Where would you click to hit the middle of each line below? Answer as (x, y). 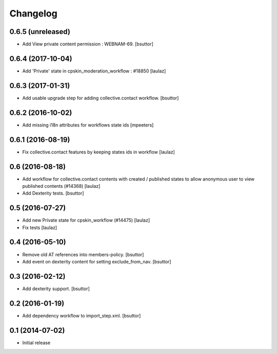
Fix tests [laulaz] (40, 227)
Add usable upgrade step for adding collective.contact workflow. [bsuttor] (101, 98)
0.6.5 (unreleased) (40, 32)
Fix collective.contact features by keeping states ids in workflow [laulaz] (99, 152)
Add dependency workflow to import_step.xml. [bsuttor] (82, 315)
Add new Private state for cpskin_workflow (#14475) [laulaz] (86, 220)
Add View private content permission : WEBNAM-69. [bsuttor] (88, 44)
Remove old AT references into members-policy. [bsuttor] (83, 254)
